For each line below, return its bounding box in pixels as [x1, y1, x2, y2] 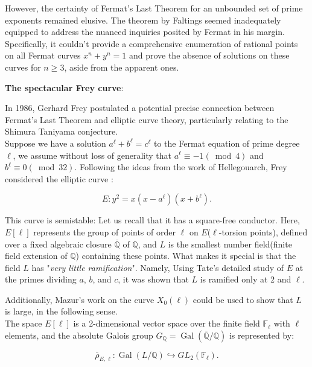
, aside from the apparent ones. [64, 60, 179, 73]
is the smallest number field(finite [168, 237, 292, 250]
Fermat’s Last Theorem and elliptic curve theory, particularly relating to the [5, 113, 288, 126]
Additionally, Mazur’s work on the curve [5, 293, 154, 305]
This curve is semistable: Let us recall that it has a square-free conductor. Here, [5, 214, 300, 226]
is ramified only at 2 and [200, 273, 291, 286]
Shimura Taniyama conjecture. [5, 125, 118, 138]
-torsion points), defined [218, 225, 308, 238]
